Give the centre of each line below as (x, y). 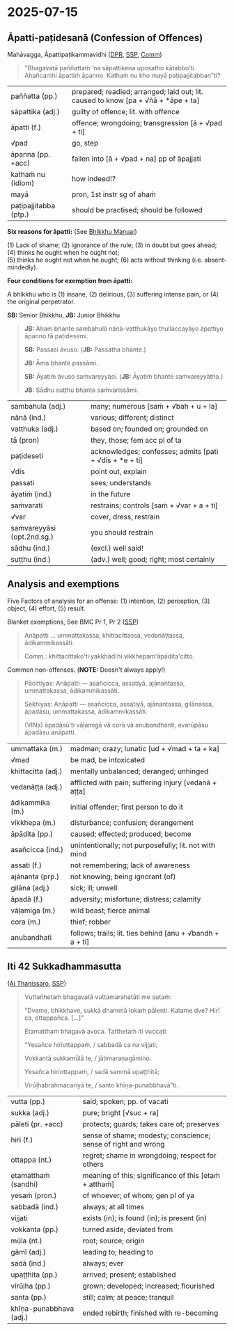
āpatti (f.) (26, 127)
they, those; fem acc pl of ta (136, 440)
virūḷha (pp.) (31, 1286)
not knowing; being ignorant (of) (123, 876)
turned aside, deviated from (128, 1229)
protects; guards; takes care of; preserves (151, 1124)
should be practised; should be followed (138, 210)
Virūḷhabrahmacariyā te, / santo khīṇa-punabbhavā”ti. (101, 1085)
